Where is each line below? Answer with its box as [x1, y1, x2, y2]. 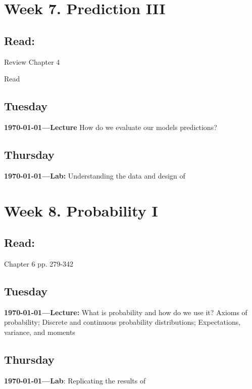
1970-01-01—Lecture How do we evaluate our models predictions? [4, 121, 217, 132]
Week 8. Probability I [4, 200, 158, 221]
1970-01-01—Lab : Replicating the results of [4, 375, 146, 385]
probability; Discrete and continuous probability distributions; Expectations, [4, 317, 241, 327]
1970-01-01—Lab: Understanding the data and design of [4, 170, 185, 181]
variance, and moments [4, 326, 75, 337]
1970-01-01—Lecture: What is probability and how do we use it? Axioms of [4, 307, 247, 317]
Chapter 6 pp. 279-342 [4, 258, 73, 269]
